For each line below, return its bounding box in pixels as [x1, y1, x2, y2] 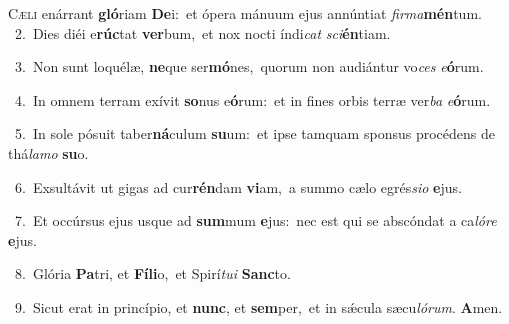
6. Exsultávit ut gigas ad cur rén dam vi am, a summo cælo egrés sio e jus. [14, 176, 462, 197]
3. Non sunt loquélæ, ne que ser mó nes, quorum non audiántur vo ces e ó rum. [14, 56, 484, 77]
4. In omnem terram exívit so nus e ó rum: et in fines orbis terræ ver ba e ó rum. [14, 89, 491, 110]
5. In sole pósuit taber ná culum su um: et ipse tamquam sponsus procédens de [14, 123, 495, 144]
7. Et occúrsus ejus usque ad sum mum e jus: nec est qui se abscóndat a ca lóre [14, 210, 497, 231]
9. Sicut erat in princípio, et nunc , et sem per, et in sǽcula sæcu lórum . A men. [14, 296, 503, 317]
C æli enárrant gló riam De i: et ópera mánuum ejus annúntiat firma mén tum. [8, 3, 482, 23]
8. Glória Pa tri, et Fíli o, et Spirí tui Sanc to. [14, 263, 291, 284]
